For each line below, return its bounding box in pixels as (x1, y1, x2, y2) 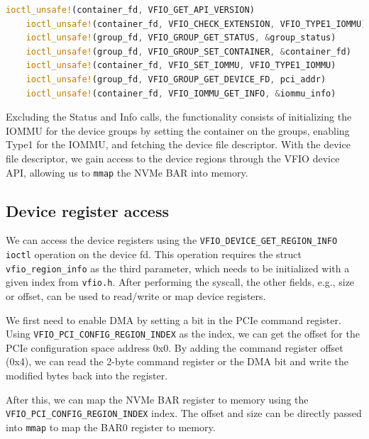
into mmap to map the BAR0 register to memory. (6, 419, 216, 434)
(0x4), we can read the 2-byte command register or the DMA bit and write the (6, 354, 349, 369)
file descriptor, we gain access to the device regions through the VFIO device (6, 150, 340, 165)
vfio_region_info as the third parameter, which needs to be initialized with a (6, 260, 350, 275)
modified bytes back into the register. (6, 368, 168, 383)
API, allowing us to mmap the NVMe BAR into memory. (6, 165, 248, 179)
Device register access (6, 199, 169, 221)
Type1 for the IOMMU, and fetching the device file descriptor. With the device (6, 137, 351, 152)
